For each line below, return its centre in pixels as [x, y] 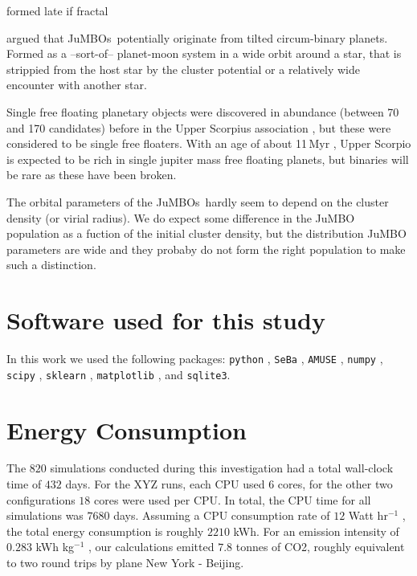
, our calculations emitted [151, 547]
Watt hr [368, 515]
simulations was [45, 515]
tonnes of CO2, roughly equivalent [320, 547]
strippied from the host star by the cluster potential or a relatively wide [183, 69]
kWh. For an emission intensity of [316, 531]
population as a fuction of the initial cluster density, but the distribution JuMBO [206, 233]
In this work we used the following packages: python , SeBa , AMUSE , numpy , [195, 359]
